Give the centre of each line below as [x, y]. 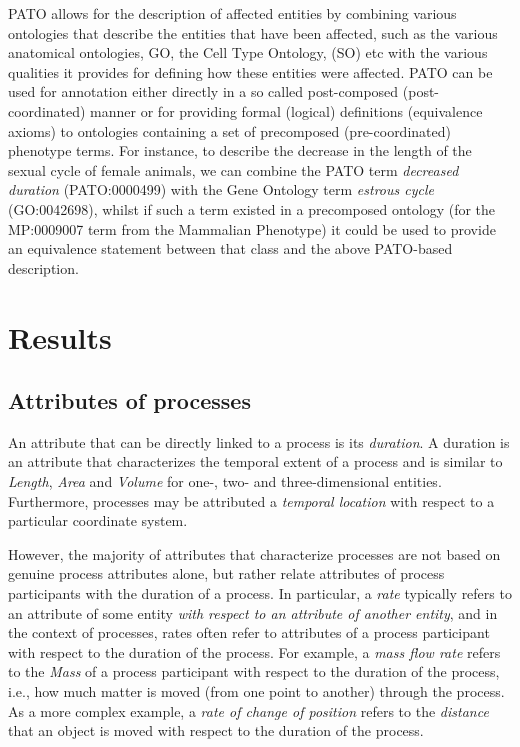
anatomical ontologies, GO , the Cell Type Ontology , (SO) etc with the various [248, 52]
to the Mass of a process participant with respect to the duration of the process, [254, 671]
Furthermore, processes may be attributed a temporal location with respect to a [251, 500]
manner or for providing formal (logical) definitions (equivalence [286, 110]
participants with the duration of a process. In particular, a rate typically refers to [260, 593]
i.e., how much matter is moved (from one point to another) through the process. [256, 691]
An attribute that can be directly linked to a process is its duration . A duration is [259, 441]
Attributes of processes [129, 400]
